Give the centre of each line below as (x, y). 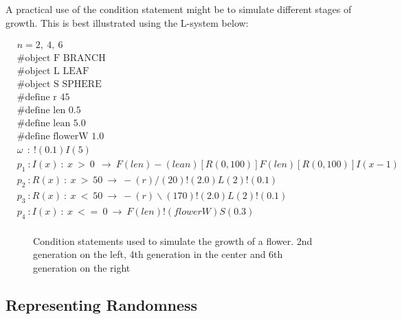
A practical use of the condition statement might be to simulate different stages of (179, 9)
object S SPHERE (63, 85)
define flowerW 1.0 (65, 137)
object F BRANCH (65, 59)
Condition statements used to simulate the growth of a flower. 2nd (173, 240)
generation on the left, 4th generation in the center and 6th (158, 254)
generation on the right (82, 268)
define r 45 (47, 98)
